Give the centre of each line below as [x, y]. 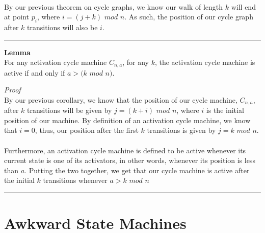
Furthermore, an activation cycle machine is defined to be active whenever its [125, 150]
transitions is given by [181, 130]
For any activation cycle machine [56, 62]
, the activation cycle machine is [205, 62]
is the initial [225, 110]
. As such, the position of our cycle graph [189, 17]
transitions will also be [62, 27]
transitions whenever [75, 180]
